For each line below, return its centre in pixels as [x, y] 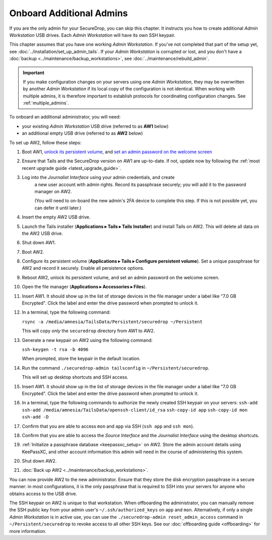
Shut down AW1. [39, 243]
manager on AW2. [53, 191]
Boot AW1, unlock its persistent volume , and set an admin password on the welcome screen [117, 152]
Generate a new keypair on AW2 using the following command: [87, 340]
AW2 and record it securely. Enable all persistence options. [83, 268]
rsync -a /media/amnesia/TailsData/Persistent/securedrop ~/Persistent [112, 322]
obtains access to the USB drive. [43, 494]
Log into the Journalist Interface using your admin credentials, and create [98, 177]
